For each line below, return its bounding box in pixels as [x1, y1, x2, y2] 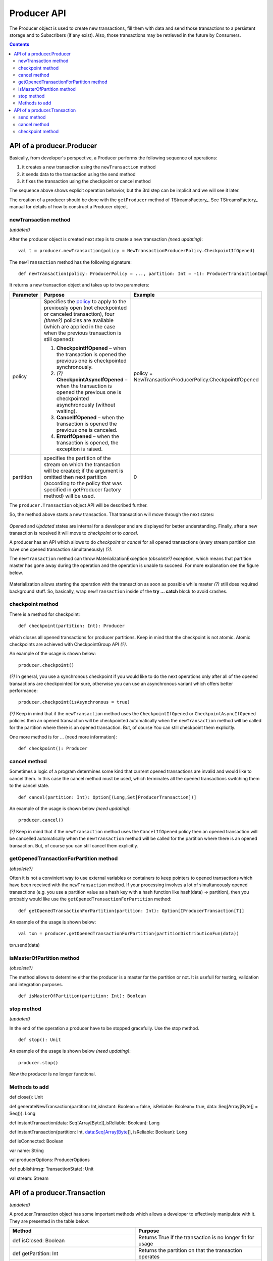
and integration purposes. [9, 981, 63, 987]
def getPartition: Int [12, 1250, 59, 1257]
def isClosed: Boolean [12, 1237, 65, 1244]
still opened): [43, 335, 75, 342]
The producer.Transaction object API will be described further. [9, 502, 148, 508]
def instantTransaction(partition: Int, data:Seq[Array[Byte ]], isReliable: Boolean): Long [9, 1129, 187, 1135]
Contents [9, 41, 30, 47]
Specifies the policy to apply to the [43, 298, 126, 305]
